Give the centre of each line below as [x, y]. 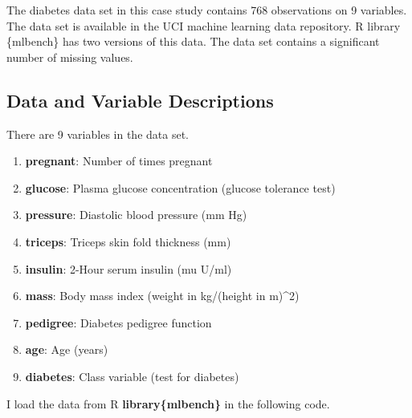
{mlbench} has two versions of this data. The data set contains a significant [193, 41]
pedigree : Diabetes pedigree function [118, 322]
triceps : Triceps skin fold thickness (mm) [128, 241]
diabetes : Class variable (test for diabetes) [132, 376]
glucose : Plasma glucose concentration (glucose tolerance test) [180, 187]
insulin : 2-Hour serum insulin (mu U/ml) [128, 268]
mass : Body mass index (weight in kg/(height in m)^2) [162, 296]
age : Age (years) [67, 349]
